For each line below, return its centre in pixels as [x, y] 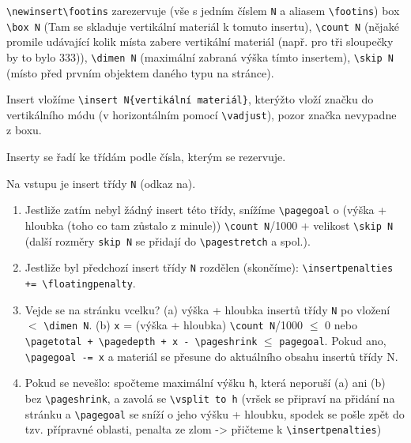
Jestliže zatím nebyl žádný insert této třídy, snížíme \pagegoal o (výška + [206, 210]
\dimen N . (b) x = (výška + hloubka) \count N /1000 [173, 325]
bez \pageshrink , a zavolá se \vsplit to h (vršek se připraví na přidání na [210, 398]
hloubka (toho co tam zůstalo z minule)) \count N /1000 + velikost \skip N [209, 225]
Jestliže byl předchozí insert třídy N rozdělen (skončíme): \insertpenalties [209, 267]
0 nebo [341, 325]
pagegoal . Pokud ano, [333, 340]
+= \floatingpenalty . [80, 282]
